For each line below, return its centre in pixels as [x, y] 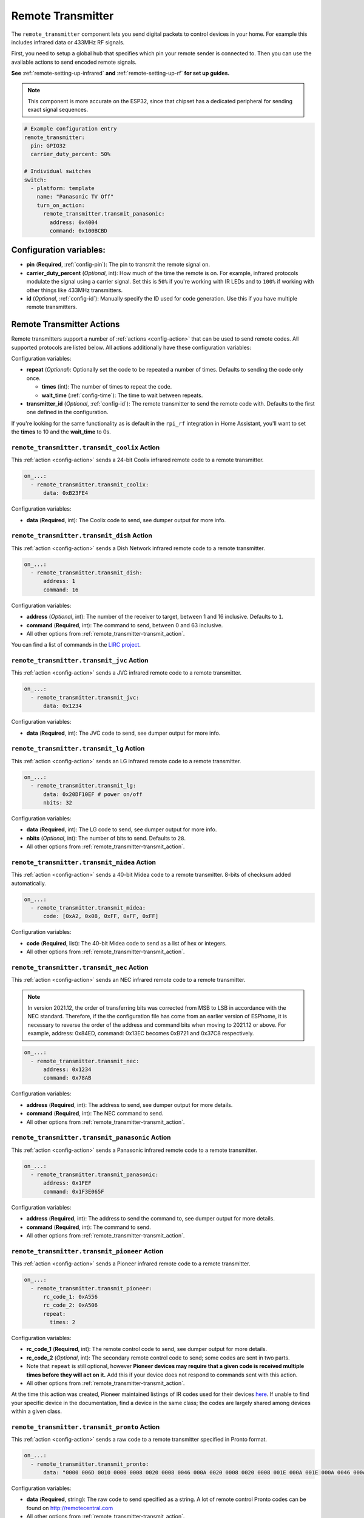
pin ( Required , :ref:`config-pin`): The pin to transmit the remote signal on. [118, 265]
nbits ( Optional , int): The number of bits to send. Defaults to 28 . [106, 838]
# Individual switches [58, 171]
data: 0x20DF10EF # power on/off [93, 794]
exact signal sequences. [58, 110]
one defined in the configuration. [67, 412]
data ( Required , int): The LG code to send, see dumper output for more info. [122, 829]
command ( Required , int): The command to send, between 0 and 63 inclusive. [125, 625]
